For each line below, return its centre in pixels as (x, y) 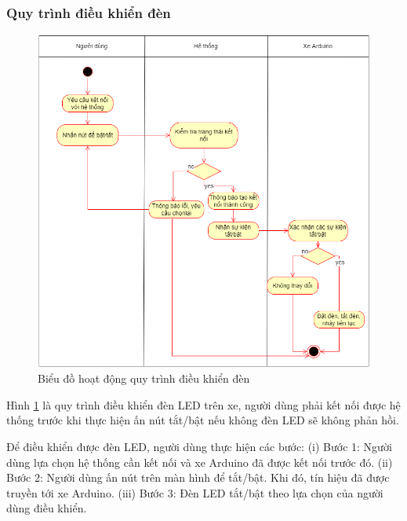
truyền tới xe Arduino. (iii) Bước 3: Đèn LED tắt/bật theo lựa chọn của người (195, 492)
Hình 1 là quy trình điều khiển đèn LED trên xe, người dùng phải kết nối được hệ (203, 404)
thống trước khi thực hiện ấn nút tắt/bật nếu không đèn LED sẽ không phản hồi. (203, 420)
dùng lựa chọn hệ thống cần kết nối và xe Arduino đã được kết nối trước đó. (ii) (200, 462)
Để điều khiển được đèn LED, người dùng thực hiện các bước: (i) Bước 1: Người (199, 447)
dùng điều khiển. (47, 508)
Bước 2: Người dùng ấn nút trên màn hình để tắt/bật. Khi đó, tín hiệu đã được (198, 477)
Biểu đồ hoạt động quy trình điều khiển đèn (144, 378)
